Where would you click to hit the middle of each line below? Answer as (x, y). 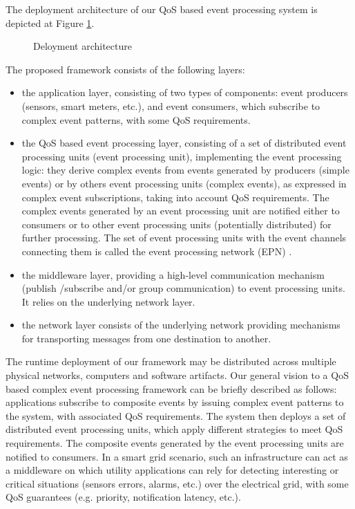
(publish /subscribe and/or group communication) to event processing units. (183, 288)
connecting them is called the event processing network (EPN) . (157, 251)
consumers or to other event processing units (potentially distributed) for (176, 224)
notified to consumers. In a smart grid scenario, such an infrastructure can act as (177, 456)
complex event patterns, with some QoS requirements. (136, 119)
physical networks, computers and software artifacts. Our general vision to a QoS (177, 375)
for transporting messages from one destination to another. (146, 338)
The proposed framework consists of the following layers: (125, 69)
